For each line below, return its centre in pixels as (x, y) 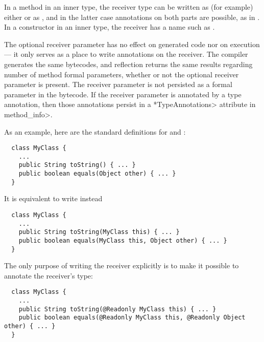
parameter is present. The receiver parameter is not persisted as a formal (118, 84)
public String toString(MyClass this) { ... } (99, 232)
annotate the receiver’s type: (49, 275)
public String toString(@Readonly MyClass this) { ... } (117, 309)
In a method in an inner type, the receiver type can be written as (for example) (129, 7)
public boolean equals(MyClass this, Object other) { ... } (123, 240)
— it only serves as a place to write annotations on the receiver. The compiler (126, 54)
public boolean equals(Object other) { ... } (97, 174)
